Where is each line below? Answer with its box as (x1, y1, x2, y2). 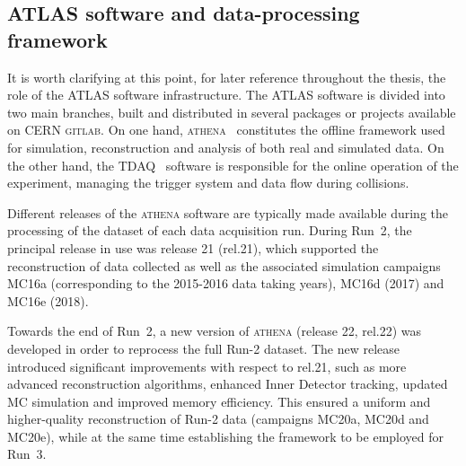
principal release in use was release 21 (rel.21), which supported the (7, 238, 379, 257)
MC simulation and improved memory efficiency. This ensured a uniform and (7, 391, 431, 410)
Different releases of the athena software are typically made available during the (7, 203, 449, 222)
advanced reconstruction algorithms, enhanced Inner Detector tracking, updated (7, 374, 448, 393)
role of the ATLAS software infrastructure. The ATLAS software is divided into (7, 85, 445, 104)
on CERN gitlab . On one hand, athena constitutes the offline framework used (7, 120, 445, 139)
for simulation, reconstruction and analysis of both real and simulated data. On (7, 137, 444, 156)
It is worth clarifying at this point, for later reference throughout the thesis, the (7, 67, 446, 86)
